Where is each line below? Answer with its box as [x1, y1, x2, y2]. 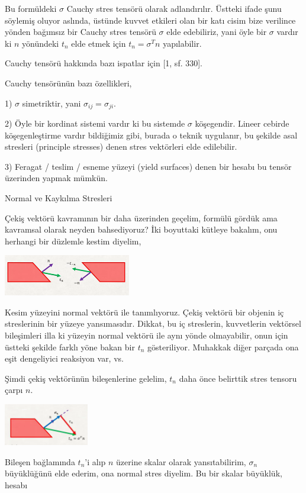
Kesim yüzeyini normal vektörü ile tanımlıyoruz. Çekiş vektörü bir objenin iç [5, 305, 284, 318]
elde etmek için [71, 37, 126, 49]
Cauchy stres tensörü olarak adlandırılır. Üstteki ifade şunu [66, 2, 282, 14]
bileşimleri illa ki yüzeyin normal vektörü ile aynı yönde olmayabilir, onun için [5, 328, 288, 341]
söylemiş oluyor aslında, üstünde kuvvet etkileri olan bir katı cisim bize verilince [5, 14, 296, 26]
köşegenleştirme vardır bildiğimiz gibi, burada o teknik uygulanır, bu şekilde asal [5, 128, 298, 141]
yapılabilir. [163, 37, 202, 49]
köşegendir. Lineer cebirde [195, 117, 289, 130]
